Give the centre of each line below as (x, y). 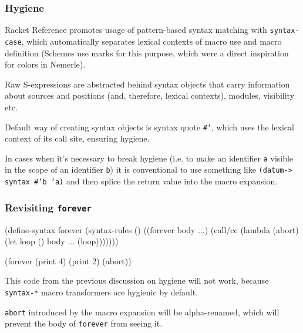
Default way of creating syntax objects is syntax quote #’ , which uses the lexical (149, 127)
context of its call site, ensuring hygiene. (77, 138)
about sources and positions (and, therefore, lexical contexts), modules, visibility (150, 95)
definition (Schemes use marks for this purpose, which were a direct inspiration (147, 53)
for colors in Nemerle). (45, 64)
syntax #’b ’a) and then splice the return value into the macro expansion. (141, 181)
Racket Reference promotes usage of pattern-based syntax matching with (136, 30)
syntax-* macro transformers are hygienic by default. (102, 292)
